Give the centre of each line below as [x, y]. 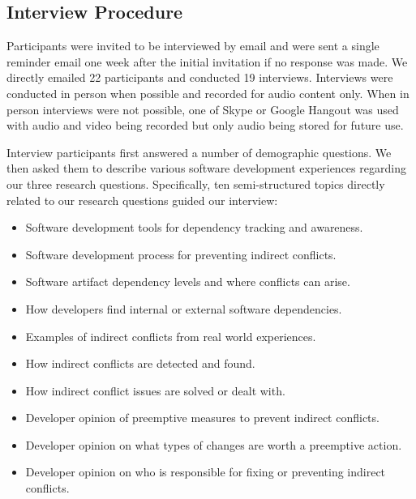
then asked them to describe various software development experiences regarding [206, 168]
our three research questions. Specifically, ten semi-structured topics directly [196, 183]
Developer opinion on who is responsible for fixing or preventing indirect [206, 472]
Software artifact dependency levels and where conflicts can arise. [188, 281]
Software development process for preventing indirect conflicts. [181, 254]
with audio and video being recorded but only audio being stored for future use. [205, 125]
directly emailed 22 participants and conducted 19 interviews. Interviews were [200, 77]
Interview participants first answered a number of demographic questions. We [199, 152]
